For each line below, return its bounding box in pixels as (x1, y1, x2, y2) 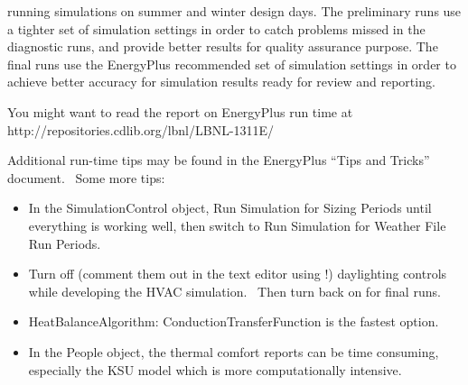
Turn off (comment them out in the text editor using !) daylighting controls (28, 264, 447, 283)
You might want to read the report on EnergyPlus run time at (7, 102, 353, 121)
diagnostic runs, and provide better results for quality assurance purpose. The (7, 37, 438, 56)
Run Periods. (28, 234, 101, 252)
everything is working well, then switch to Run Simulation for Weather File (28, 215, 446, 234)
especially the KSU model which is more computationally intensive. (28, 360, 402, 379)
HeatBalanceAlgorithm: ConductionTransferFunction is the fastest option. (28, 312, 439, 331)
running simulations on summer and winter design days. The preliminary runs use (7, 2, 462, 20)
